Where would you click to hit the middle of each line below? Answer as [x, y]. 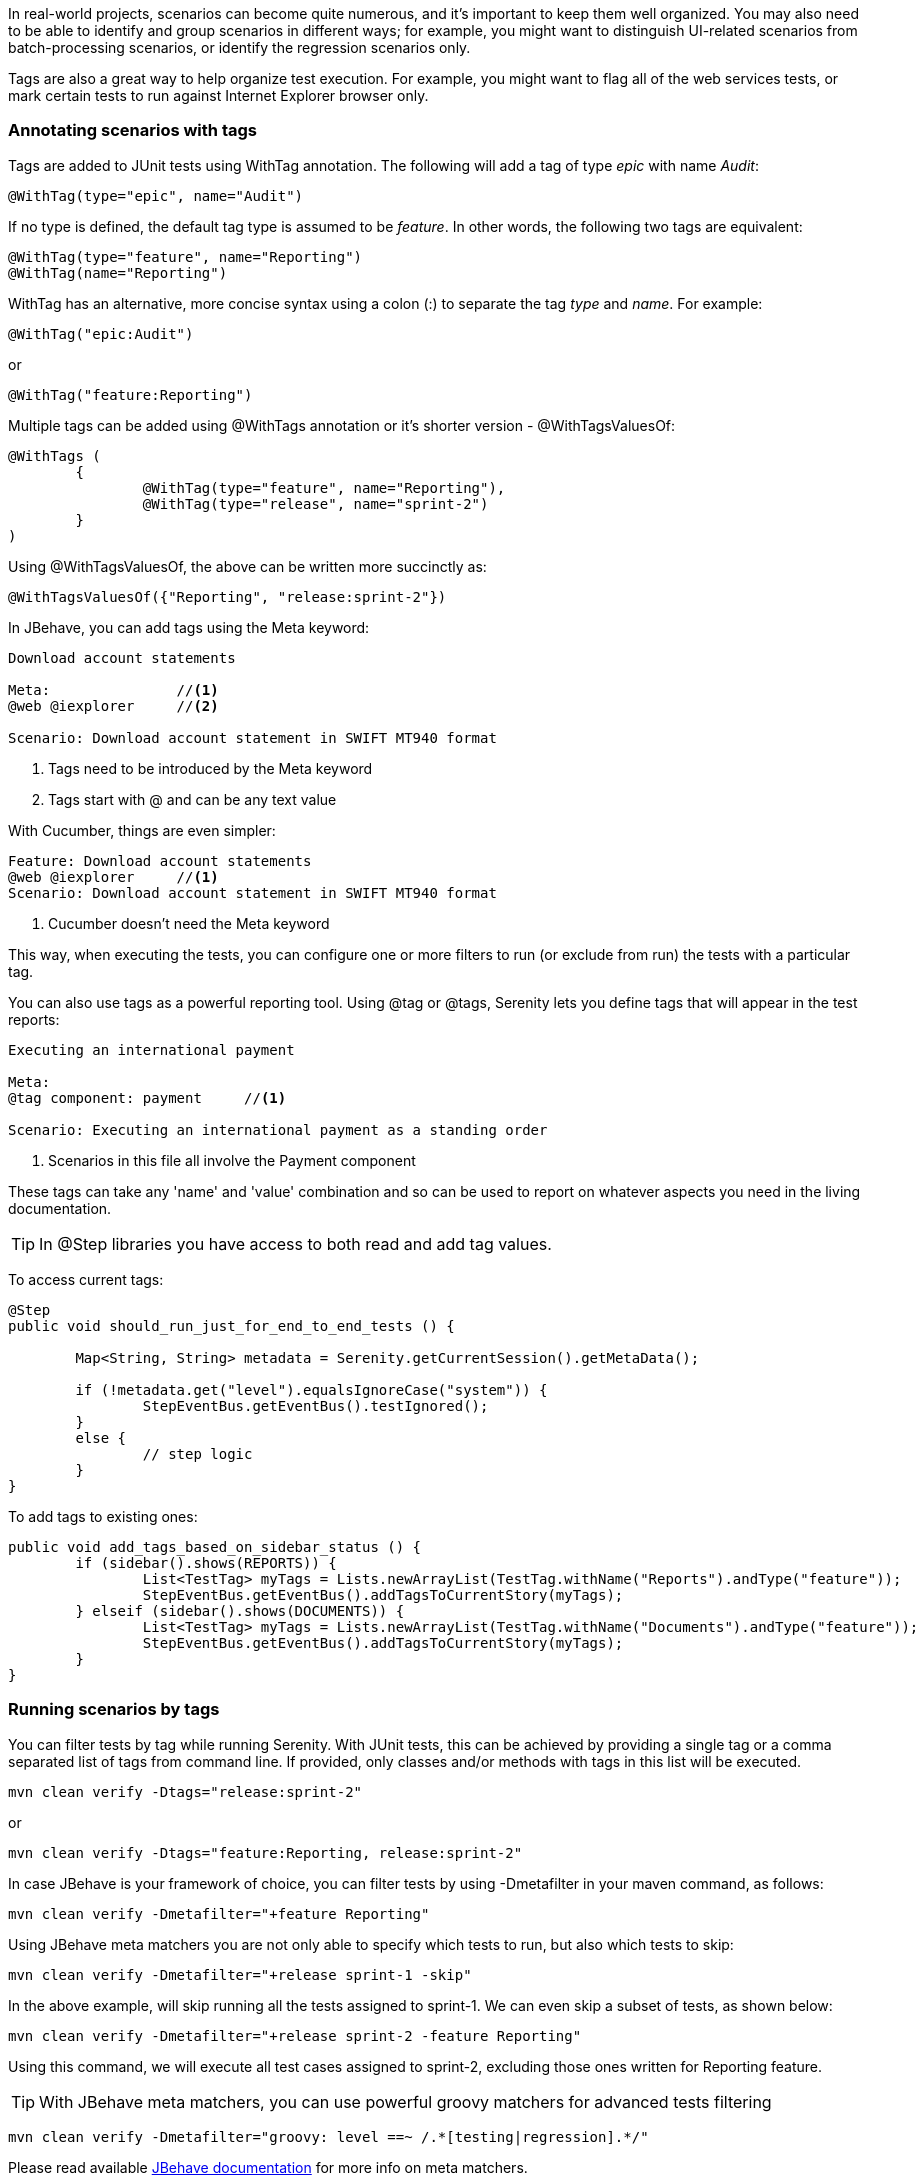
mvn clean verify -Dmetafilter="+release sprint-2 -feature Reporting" [295, 2035]
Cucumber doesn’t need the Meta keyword [189, 923]
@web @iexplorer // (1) [113, 876]
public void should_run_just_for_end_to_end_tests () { [231, 1325]
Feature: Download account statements [160, 860]
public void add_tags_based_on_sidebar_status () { [215, 1546]
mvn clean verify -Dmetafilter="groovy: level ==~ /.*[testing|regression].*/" [328, 2136]
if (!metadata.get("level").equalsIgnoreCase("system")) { [311, 1389]
